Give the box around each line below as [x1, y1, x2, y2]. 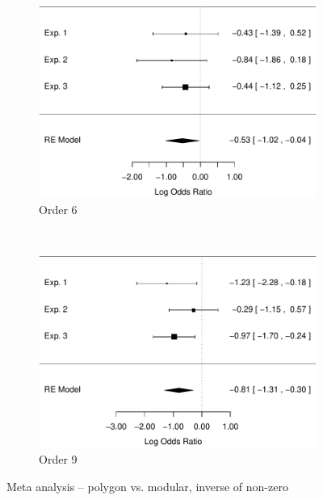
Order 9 [39, 450, 78, 467]
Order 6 [39, 200, 78, 217]
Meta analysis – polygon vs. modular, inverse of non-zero [6, 477, 288, 494]
